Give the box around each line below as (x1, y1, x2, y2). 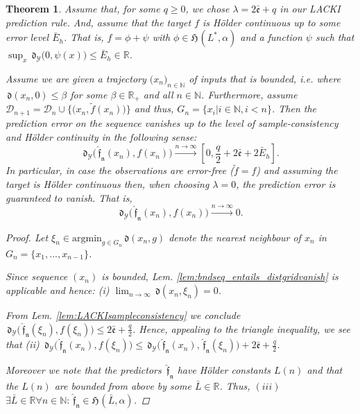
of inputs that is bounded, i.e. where (189, 71, 341, 85)
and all (143, 87, 173, 101)
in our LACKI (280, 1, 341, 15)
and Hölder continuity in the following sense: (6, 129, 197, 144)
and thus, (134, 101, 174, 116)
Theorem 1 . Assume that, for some (6, 1, 160, 15)
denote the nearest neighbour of (169, 230, 301, 244)
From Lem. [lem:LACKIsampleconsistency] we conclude (6, 308, 241, 322)
